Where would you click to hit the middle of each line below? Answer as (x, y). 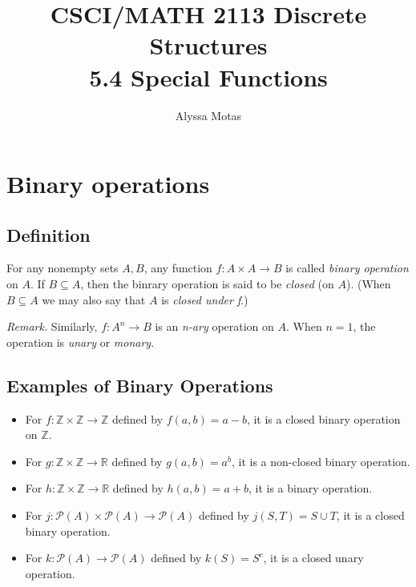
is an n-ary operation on (214, 326)
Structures (208, 45)
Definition (48, 234)
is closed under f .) (205, 299)
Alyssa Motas (208, 115)
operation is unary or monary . (81, 342)
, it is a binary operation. (310, 488)
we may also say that (94, 299)
